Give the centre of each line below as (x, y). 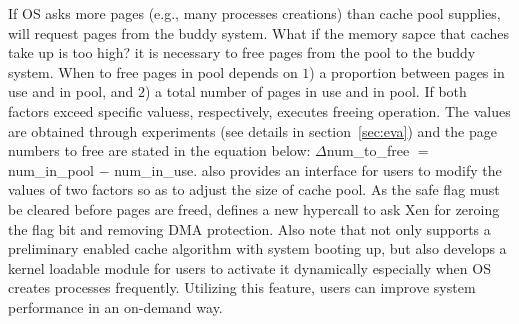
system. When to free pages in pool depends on (153, 71)
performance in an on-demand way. (115, 306)
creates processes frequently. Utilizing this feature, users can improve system (242, 287)
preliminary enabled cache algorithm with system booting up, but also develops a (257, 248)
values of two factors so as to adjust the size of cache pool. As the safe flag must (254, 189)
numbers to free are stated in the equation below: (159, 150)
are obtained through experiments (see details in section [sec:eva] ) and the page (252, 130)
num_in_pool (51, 169)
